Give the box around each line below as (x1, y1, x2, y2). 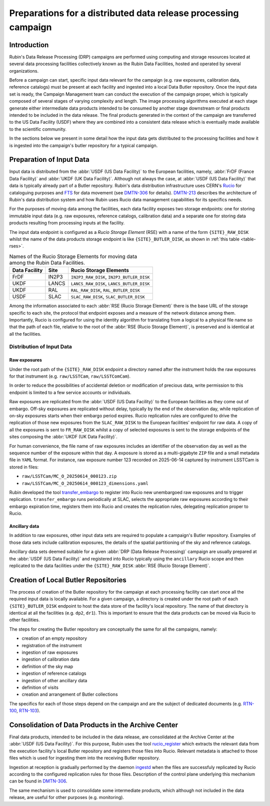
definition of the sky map (21, 663, 73, 669)
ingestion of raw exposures (21, 649, 78, 656)
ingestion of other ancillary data (21, 677, 87, 683)
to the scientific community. (9, 126, 67, 132)
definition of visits (21, 684, 58, 690)
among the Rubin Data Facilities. (9, 259, 85, 266)
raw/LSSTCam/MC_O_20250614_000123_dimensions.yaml (21, 480, 148, 486)
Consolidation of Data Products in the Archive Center (9, 720, 178, 729)
